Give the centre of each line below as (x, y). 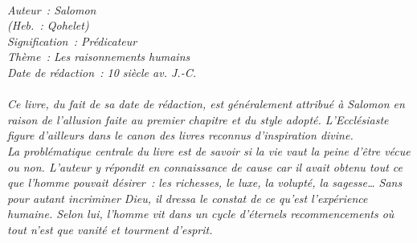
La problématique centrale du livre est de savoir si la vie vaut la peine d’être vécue (209, 150)
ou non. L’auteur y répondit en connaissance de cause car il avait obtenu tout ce (205, 166)
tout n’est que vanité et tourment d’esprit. (110, 229)
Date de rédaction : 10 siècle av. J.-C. (102, 72)
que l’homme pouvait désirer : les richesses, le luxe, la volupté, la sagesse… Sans (205, 182)
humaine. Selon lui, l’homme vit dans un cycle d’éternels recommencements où (201, 214)
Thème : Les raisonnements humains (99, 57)
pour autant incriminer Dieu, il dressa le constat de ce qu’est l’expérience (188, 198)
